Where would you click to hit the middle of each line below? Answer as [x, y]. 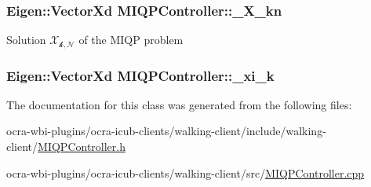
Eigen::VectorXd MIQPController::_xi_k [140, 75]
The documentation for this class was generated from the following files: [179, 104]
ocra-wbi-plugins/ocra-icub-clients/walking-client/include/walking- [166, 131]
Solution [26, 40]
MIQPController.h [82, 147]
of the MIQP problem [131, 40]
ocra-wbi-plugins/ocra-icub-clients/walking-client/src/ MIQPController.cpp [185, 172]
